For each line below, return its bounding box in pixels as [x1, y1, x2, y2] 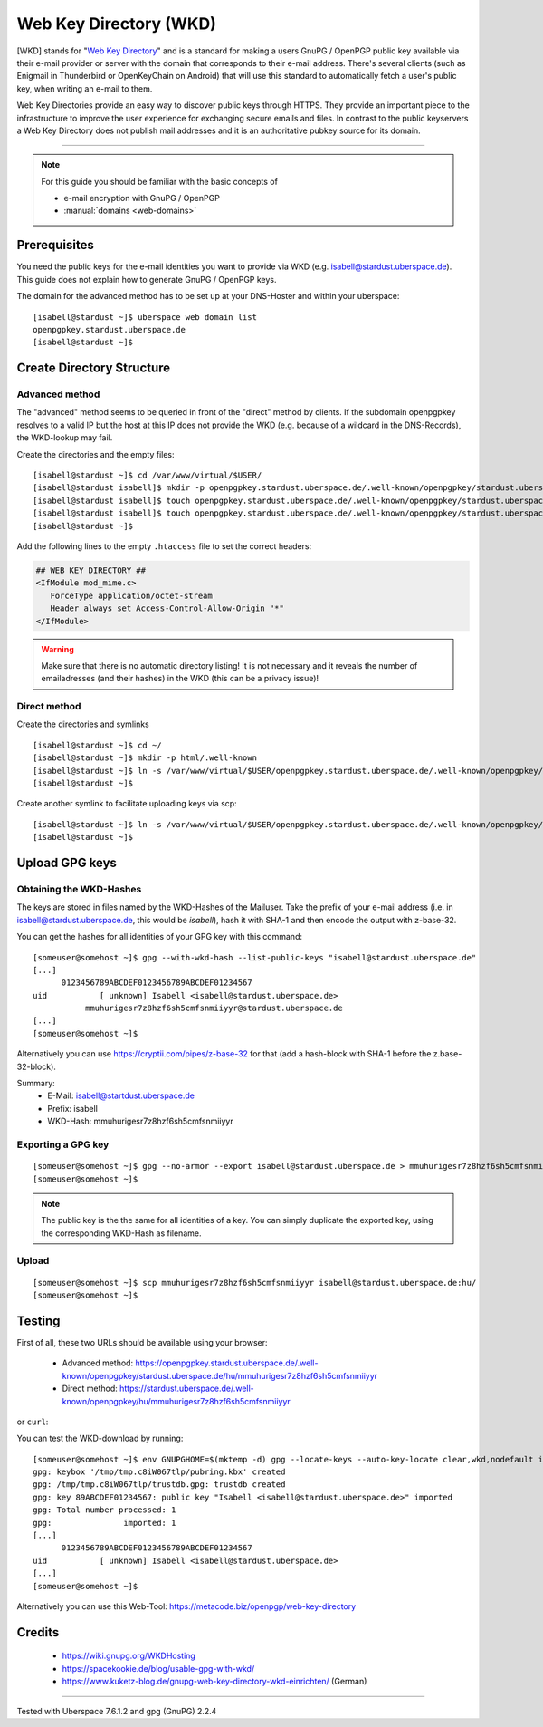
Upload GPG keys [16, 854, 118, 870]
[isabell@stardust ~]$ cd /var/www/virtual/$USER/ [33, 470, 262, 480]
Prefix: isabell [47, 1103, 99, 1114]
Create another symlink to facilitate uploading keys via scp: [16, 798, 237, 809]
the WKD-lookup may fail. [16, 432, 113, 443]
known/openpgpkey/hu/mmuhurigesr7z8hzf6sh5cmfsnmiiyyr [62, 1395, 291, 1406]
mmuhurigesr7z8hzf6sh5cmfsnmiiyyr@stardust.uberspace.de [84, 1003, 343, 1014]
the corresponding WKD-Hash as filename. [41, 1228, 202, 1239]
